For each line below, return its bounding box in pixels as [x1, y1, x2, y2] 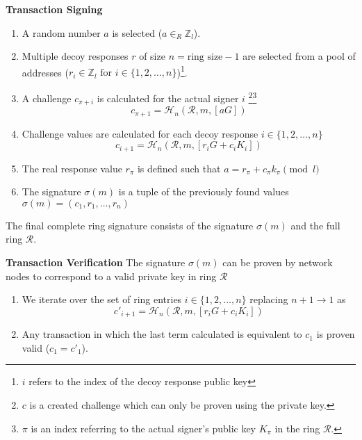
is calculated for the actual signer [97, 90, 239, 105]
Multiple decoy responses [22, 49, 129, 63]
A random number [22, 25, 101, 40]
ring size [187, 52, 223, 63]
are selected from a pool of [242, 49, 356, 63]
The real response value [22, 161, 122, 175]
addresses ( [22, 65, 69, 79]
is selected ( [112, 25, 163, 40]
